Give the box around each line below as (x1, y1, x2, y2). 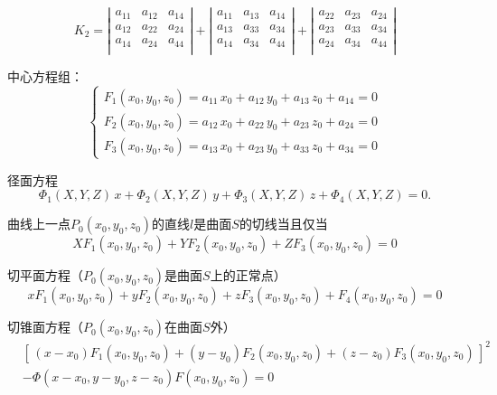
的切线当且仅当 (239, 214, 328, 233)
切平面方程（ (7, 266, 83, 285)
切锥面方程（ (7, 317, 83, 336)
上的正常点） (210, 266, 286, 285)
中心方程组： (7, 66, 83, 85)
